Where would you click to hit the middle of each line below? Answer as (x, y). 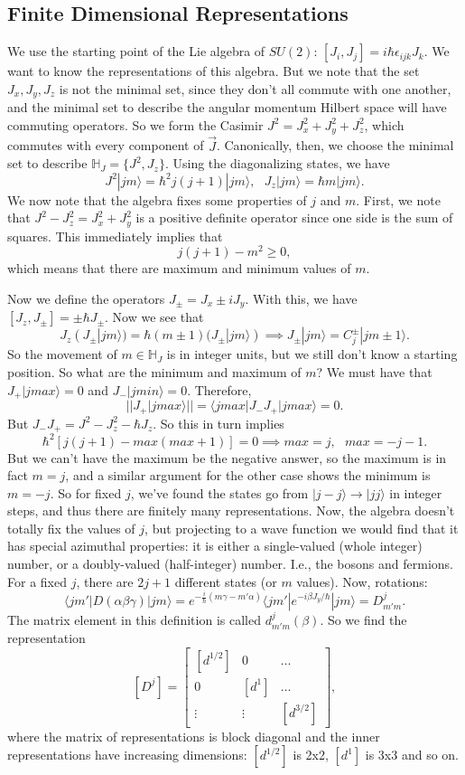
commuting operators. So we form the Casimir (135, 124)
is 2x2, (311, 755)
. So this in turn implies (219, 423)
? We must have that (374, 372)
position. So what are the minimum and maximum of (154, 372)
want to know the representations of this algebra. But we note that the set (214, 71)
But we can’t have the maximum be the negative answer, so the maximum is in (227, 457)
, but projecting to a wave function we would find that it (302, 528)
